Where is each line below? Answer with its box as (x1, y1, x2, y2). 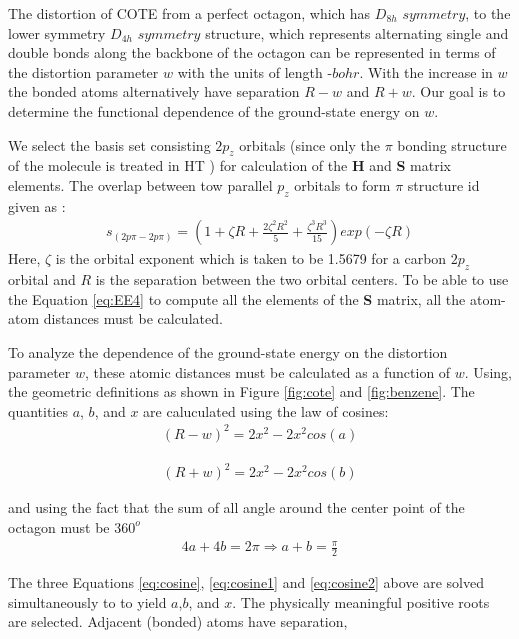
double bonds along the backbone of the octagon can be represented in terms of (8, 42, 496, 63)
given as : (8, 195, 66, 216)
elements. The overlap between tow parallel (8, 174, 273, 195)
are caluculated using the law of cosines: (143, 400, 389, 421)
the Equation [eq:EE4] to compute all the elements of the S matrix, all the (8, 288, 466, 309)
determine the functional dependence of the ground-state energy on (8, 100, 420, 121)
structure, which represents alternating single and (205, 22, 509, 43)
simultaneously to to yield (8, 591, 167, 612)
